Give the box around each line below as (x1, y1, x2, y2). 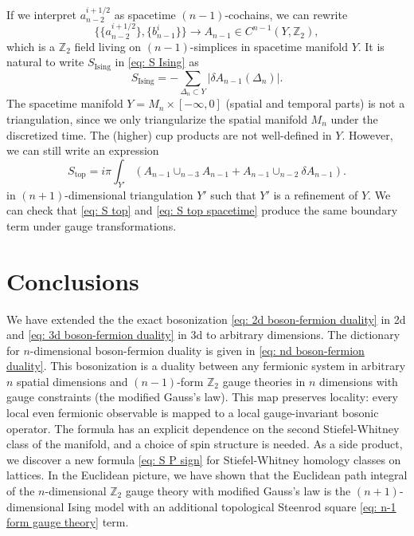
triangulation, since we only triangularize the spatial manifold (6, 111, 307, 128)
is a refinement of (273, 186, 358, 203)
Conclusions (6, 264, 139, 297)
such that (210, 186, 256, 203)
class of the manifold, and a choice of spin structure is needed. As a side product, (6, 436, 403, 452)
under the (330, 111, 378, 128)
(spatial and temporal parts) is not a (225, 95, 405, 112)
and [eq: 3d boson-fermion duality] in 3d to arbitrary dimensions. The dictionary (6, 326, 400, 343)
